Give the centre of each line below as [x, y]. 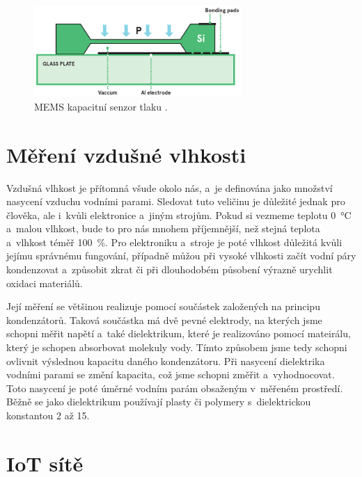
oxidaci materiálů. [45, 283]
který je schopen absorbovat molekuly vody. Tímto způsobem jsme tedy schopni [177, 347]
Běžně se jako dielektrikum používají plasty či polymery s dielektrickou [159, 402]
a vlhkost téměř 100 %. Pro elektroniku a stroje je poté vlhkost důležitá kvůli [174, 242]
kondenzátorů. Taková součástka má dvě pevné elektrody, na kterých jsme [164, 320]
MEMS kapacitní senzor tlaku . [101, 106]
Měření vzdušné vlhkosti [126, 154]
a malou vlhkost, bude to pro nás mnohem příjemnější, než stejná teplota [163, 228]
